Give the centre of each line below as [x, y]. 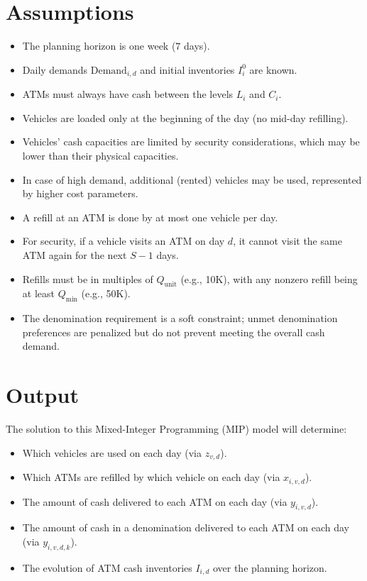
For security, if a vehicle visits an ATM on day [124, 241]
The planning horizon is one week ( [99, 46]
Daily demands [55, 69]
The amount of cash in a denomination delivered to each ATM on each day [186, 527]
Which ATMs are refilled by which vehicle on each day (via [151, 477]
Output [42, 395]
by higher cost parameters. [80, 193]
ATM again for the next [75, 254]
